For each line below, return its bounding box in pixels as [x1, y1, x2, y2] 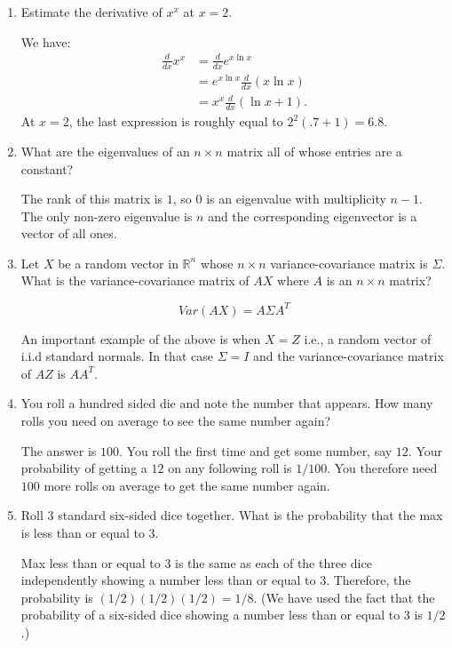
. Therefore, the [326, 571, 411, 589]
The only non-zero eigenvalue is [20, 206, 193, 225]
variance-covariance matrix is [270, 253, 428, 272]
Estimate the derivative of [20, 3, 163, 20]
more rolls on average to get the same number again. [44, 476, 330, 494]
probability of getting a [20, 459, 147, 477]
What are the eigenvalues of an [20, 141, 190, 160]
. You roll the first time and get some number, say [119, 441, 393, 460]
